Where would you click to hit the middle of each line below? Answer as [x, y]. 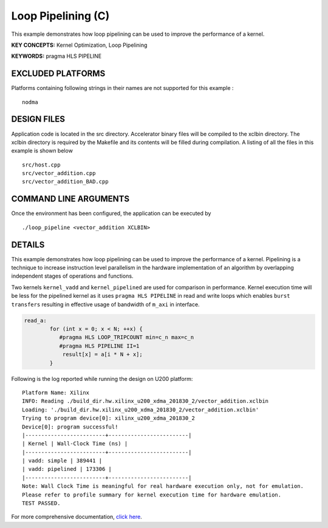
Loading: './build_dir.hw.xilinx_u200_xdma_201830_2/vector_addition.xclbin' [141, 410]
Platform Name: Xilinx [56, 393]
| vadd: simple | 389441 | [62, 461]
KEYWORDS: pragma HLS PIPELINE [56, 56]
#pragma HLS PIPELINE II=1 [99, 346]
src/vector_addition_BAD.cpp [65, 182]
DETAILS [28, 245]
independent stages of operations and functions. [72, 276]
